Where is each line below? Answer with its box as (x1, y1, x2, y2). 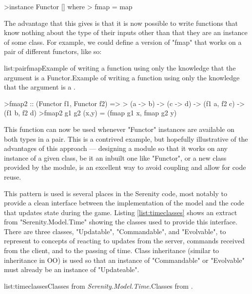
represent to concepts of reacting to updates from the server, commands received (4, 236, 245, 246)
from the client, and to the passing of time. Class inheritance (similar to (4, 245, 219, 256)
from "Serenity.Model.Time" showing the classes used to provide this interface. (4, 217, 237, 227)
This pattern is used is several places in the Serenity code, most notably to (4, 188, 227, 198)
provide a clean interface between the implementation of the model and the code (4, 198, 244, 208)
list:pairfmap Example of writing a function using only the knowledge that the (4, 62, 236, 73)
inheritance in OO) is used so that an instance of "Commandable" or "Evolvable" (4, 255, 245, 265)
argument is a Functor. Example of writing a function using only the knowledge (4, 72, 240, 82)
